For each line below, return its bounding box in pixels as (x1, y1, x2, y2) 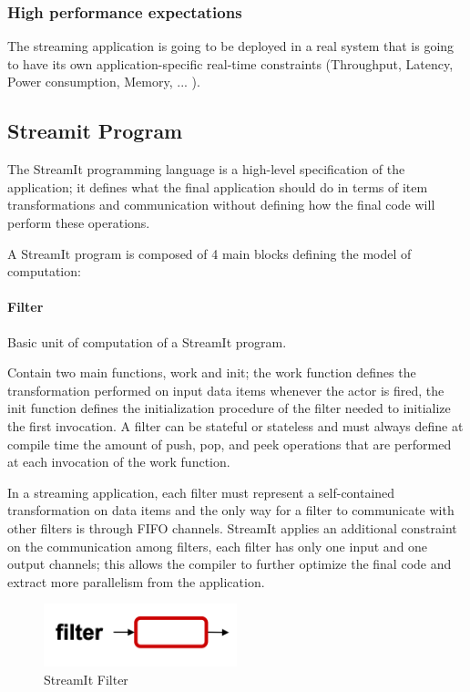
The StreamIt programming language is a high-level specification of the (7, 160, 405, 179)
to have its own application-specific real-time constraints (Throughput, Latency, (7, 54, 454, 73)
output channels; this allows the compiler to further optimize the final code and (7, 554, 452, 573)
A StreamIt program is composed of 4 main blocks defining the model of (7, 243, 412, 263)
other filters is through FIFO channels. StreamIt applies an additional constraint (7, 518, 457, 537)
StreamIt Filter (44, 669, 128, 688)
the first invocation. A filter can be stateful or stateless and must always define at (7, 416, 464, 435)
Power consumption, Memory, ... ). (7, 72, 200, 91)
